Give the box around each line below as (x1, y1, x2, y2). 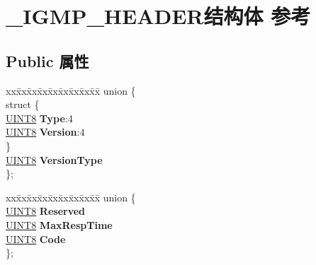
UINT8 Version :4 (6, 124, 85, 139)
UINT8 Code (6, 231, 66, 246)
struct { (6, 97, 40, 112)
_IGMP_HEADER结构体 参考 (6, 1, 311, 30)
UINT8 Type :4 (6, 110, 73, 125)
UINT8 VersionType (6, 152, 103, 167)
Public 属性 (6, 49, 89, 71)
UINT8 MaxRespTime (6, 217, 113, 232)
